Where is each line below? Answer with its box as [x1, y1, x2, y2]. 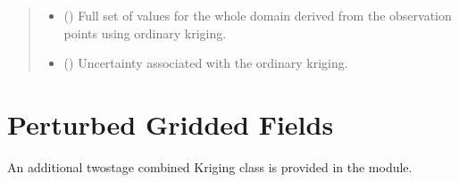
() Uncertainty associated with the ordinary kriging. [63, 54, 348, 72]
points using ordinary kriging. [63, 23, 227, 42]
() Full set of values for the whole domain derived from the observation [63, 6, 452, 24]
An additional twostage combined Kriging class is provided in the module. [7, 157, 413, 176]
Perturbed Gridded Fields [7, 105, 334, 142]
